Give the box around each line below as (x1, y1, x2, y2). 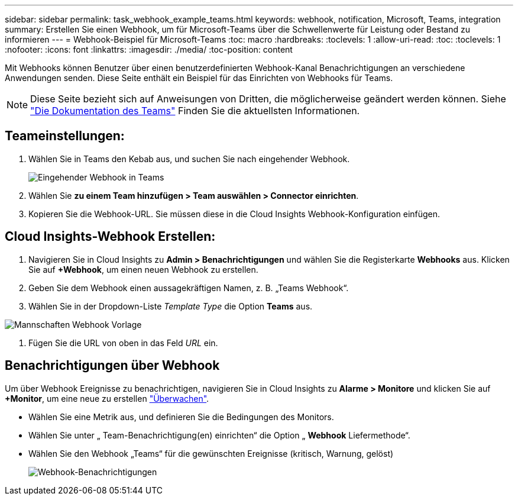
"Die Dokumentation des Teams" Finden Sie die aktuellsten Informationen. (30, 105, 360, 117)
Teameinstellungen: (5, 128, 125, 144)
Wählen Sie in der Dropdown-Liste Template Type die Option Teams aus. (28, 301, 313, 311)
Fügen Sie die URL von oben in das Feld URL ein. (28, 337, 218, 348)
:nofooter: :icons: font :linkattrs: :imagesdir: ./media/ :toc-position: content (5, 44, 293, 54)
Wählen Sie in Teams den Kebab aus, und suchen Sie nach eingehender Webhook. (28, 153, 350, 164)
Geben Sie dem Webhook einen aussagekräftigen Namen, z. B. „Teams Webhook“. (28, 282, 349, 293)
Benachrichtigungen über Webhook (5, 358, 220, 373)
